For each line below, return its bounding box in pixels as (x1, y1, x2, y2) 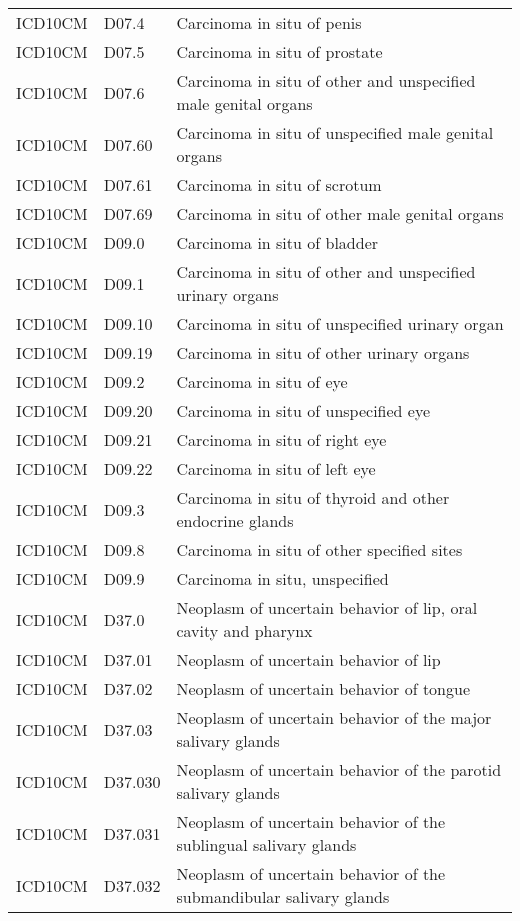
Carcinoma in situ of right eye (176, 428, 387, 451)
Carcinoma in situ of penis (176, 11, 362, 34)
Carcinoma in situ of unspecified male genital (176, 121, 494, 144)
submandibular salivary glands (176, 885, 390, 908)
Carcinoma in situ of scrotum (176, 173, 382, 196)
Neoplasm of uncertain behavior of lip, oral (176, 596, 478, 619)
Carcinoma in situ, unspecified (176, 567, 389, 590)
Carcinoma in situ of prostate (176, 40, 383, 63)
